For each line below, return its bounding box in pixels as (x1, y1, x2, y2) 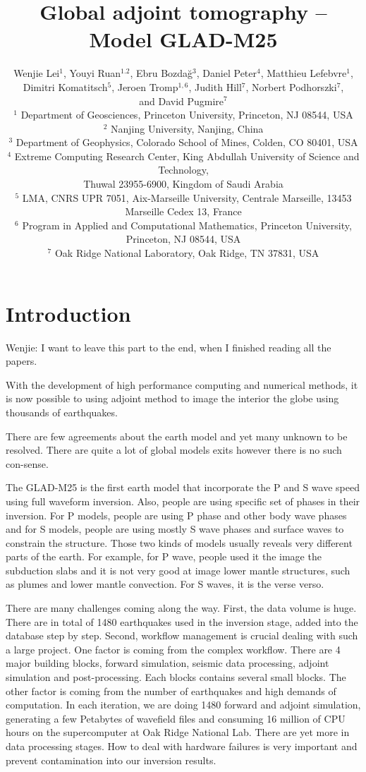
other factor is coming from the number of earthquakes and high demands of (6, 683, 336, 698)
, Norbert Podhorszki (245, 79, 337, 94)
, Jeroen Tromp (111, 79, 178, 94)
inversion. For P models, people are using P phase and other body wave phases (6, 507, 347, 522)
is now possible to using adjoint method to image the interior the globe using (6, 391, 339, 406)
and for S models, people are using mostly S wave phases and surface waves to (6, 521, 344, 536)
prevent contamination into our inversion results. (6, 752, 216, 767)
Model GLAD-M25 (89, 25, 278, 54)
